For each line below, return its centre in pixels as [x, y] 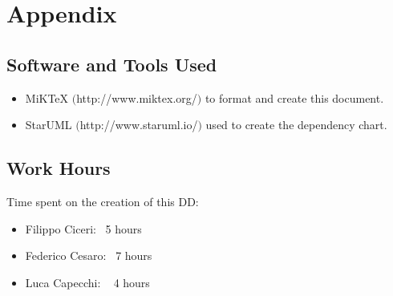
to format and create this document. [294, 97]
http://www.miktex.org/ [137, 97]
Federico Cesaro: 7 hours [89, 255]
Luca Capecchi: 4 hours [87, 282]
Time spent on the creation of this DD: [103, 201]
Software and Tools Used [112, 64]
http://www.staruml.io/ [139, 125]
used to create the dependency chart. [296, 125]
